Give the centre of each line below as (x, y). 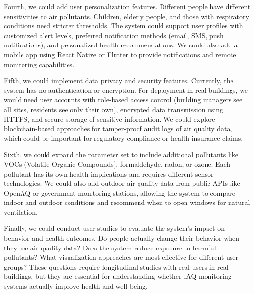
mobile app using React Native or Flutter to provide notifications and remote (120, 54)
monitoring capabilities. (39, 64)
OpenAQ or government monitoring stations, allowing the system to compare (120, 192)
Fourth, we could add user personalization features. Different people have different (127, 6)
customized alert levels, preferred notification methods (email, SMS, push (114, 35)
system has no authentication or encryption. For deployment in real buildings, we (126, 90)
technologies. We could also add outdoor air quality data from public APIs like (122, 183)
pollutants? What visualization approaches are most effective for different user (121, 257)
